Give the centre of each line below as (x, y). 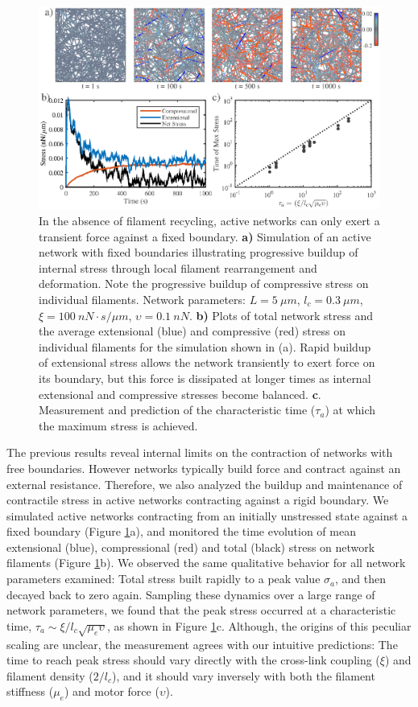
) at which (350, 410)
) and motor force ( (112, 691)
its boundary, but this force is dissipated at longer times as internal (205, 378)
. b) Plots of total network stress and (281, 315)
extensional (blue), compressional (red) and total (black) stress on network (191, 547)
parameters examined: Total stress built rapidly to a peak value (163, 579)
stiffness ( (30, 691)
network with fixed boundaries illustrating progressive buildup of (199, 252)
